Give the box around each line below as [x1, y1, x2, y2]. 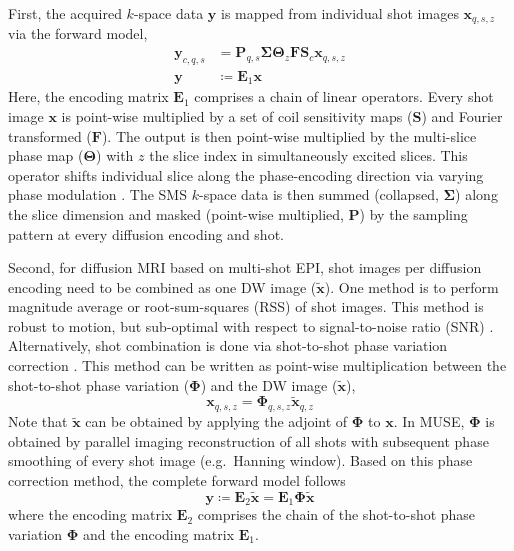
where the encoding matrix [8, 504, 173, 525]
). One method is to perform [324, 276, 499, 297]
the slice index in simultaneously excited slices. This [149, 145, 468, 166]
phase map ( [8, 145, 84, 166]
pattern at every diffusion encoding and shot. [8, 223, 284, 244]
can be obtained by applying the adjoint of [85, 411, 348, 432]
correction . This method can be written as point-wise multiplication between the [8, 355, 507, 376]
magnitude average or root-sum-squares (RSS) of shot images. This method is [8, 296, 484, 317]
